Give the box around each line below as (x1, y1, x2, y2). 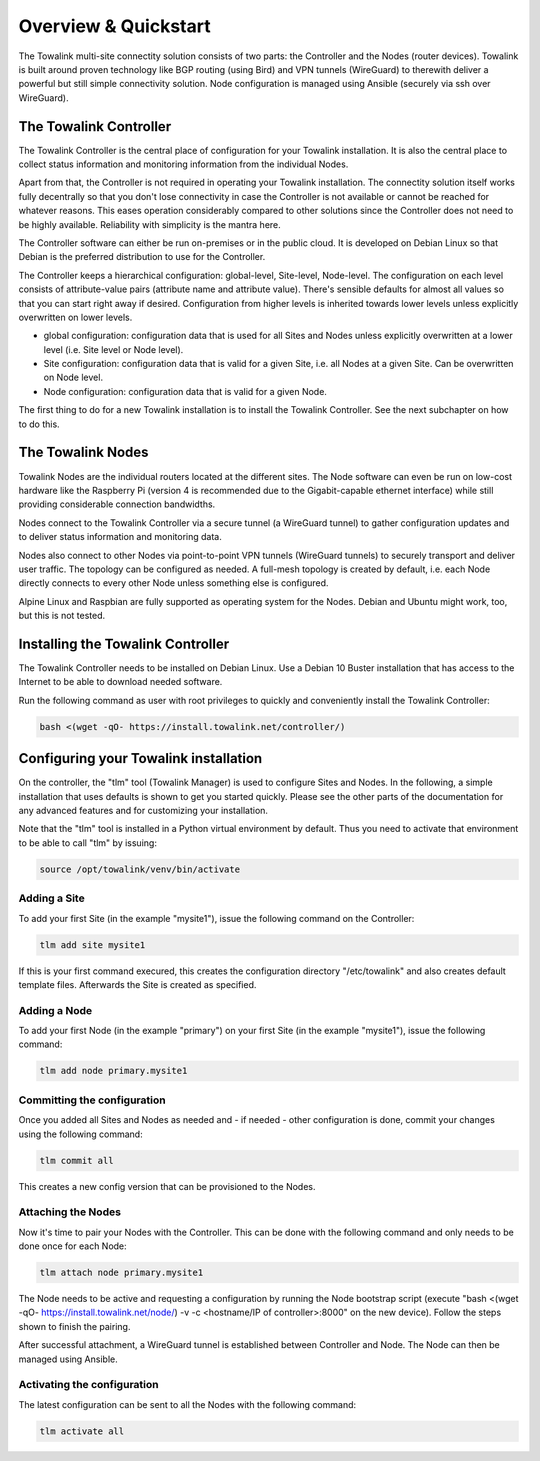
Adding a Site (18, 891, 85, 905)
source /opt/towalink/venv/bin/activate (39, 863, 240, 875)
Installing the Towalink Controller (18, 635, 230, 652)
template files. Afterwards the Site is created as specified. (18, 978, 257, 990)
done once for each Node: (18, 1240, 127, 1252)
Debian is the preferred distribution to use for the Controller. (18, 251, 266, 263)
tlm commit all (39, 1155, 114, 1166)
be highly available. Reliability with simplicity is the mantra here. (18, 218, 282, 230)
